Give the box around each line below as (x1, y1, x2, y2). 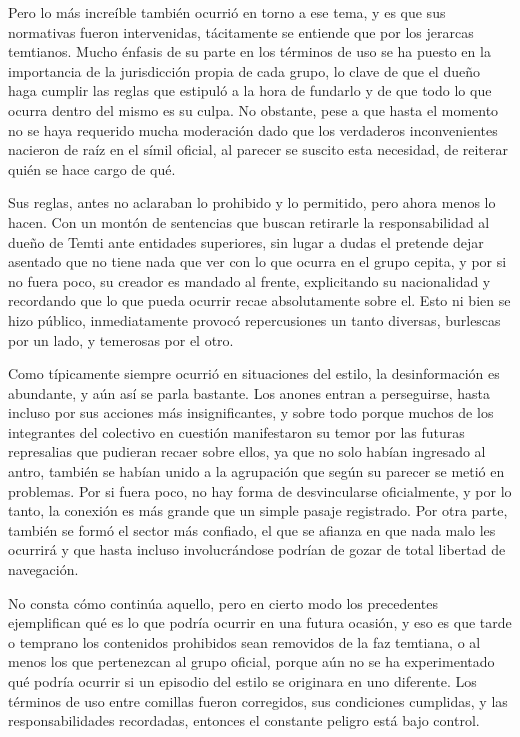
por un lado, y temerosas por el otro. (8, 329, 234, 350)
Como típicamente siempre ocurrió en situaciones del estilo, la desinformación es (8, 363, 500, 384)
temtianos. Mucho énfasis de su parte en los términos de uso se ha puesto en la (8, 41, 491, 62)
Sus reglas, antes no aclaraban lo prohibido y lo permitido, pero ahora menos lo (8, 192, 496, 213)
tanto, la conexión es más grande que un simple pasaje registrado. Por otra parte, (8, 500, 508, 521)
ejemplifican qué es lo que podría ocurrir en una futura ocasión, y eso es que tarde (8, 612, 512, 633)
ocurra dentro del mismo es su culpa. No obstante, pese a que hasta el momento (8, 99, 499, 120)
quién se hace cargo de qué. (8, 158, 176, 179)
